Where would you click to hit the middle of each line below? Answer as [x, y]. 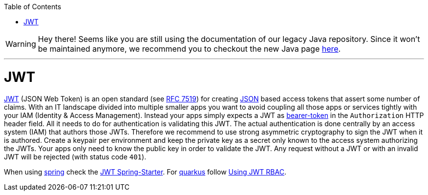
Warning [21, 44]
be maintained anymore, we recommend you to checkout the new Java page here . [189, 49]
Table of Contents [33, 7]
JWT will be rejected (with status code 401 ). [75, 156]
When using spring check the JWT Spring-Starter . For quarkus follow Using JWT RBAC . [145, 172]
